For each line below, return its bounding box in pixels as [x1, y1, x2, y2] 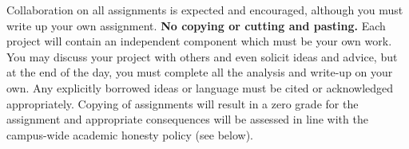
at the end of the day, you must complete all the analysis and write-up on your [6, 64, 393, 80]
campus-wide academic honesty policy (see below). [6, 126, 253, 143]
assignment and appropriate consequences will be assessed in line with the [6, 111, 368, 127]
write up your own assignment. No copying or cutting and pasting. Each [6, 17, 386, 33]
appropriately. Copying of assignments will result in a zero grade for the [6, 95, 359, 112]
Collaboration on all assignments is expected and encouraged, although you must [6, 2, 403, 18]
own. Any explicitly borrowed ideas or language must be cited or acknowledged [6, 79, 394, 96]
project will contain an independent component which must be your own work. [6, 33, 392, 49]
